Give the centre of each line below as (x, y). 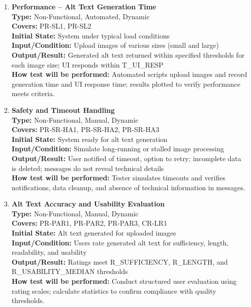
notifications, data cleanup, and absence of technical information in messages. (128, 187)
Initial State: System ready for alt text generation (90, 139)
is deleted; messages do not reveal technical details (88, 168)
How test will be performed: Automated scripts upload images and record (129, 74)
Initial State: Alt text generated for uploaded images (94, 233)
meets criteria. (33, 93)
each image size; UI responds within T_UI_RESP (87, 64)
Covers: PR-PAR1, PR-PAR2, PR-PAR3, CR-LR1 (89, 223)
